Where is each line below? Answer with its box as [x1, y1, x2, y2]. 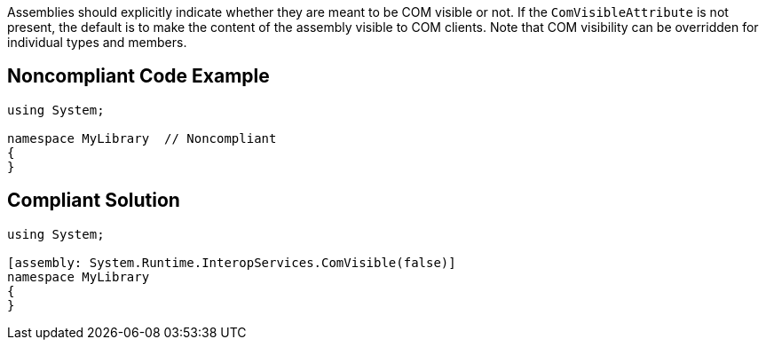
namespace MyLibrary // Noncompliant [7, 130, 277, 146]
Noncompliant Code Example [7, 65, 270, 88]
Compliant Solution [7, 189, 180, 212]
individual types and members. [7, 35, 187, 50]
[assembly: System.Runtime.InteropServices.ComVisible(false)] [7, 255, 456, 270]
